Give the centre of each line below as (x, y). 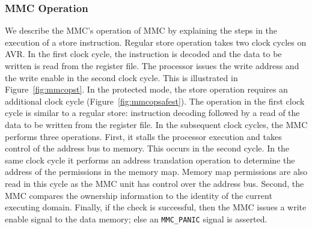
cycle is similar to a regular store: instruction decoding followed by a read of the (152, 113)
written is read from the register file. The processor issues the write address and (152, 66)
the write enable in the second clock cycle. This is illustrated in (121, 77)
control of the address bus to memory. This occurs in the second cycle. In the (147, 148)
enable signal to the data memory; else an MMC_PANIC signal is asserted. (136, 218)
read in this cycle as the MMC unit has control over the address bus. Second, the (154, 183)
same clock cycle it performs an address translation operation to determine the (150, 160)
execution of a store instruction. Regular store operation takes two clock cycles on (156, 42)
